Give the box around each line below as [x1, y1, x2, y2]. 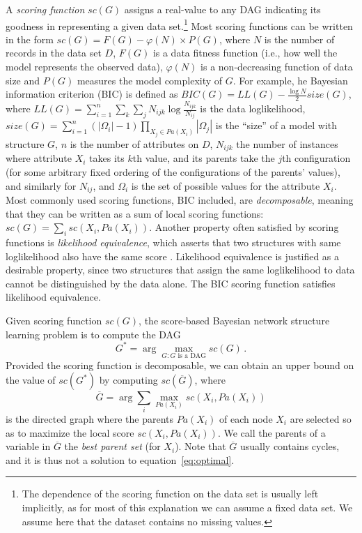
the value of [6, 373, 56, 387]
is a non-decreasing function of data [200, 59, 353, 74]
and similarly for [6, 178, 77, 193]
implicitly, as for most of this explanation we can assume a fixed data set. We [22, 500, 353, 514]
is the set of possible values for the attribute [131, 178, 320, 193]
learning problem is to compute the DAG [6, 326, 181, 341]
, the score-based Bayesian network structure [139, 313, 330, 327]
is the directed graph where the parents [6, 412, 174, 426]
